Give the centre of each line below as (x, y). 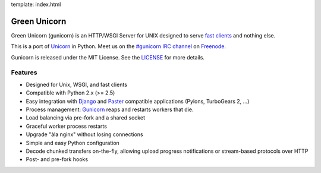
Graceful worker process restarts (66, 126)
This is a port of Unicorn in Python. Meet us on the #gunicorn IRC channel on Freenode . (118, 46)
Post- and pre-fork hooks (57, 159)
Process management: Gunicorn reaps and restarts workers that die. (110, 109)
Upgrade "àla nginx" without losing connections (84, 134)
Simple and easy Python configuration (73, 143)
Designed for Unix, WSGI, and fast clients (77, 84)
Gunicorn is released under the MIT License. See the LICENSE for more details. (108, 57)
